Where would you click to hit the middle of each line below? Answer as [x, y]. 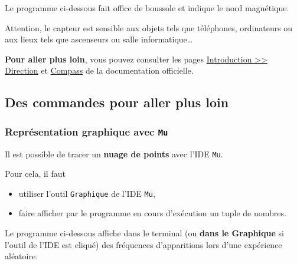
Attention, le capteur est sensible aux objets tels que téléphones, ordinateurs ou [149, 27]
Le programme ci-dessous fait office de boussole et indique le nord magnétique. [147, 8]
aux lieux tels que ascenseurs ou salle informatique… [99, 39]
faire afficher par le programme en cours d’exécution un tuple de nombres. [152, 213]
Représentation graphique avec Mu [87, 131]
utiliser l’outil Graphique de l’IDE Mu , [87, 193]
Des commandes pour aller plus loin [117, 102]
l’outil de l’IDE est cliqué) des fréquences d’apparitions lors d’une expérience [143, 244]
